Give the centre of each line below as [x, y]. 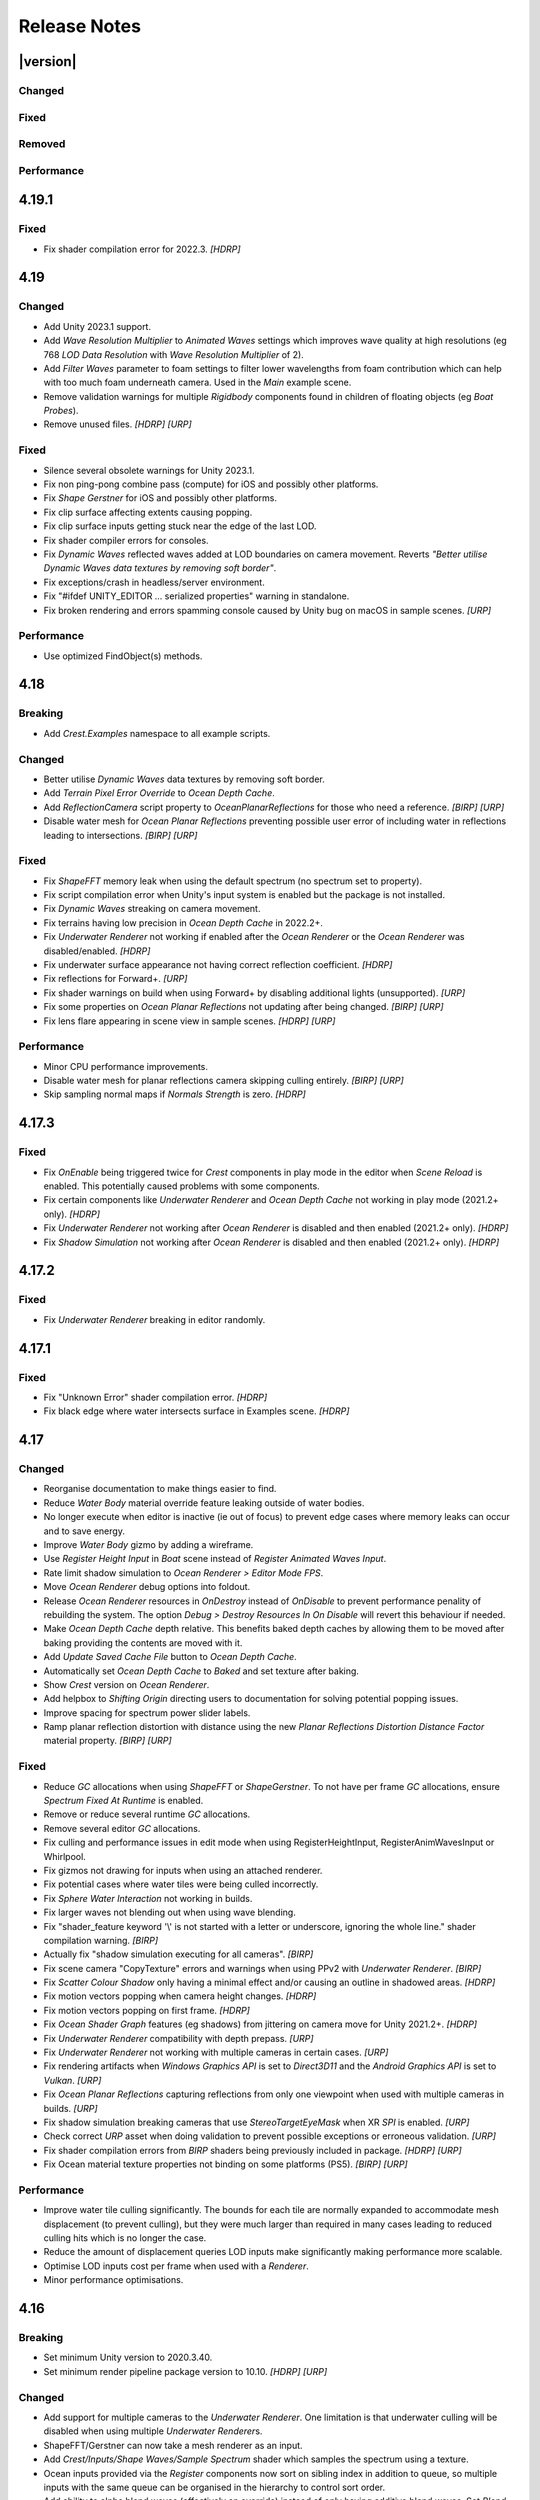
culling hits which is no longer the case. [125, 2238]
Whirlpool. [65, 1856]
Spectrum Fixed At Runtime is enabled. [123, 1801]
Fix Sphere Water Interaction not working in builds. [148, 1898]
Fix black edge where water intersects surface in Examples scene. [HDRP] [196, 1411]
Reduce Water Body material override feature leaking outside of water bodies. [204, 1502]
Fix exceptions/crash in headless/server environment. [154, 582]
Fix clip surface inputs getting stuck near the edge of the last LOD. [180, 526]
